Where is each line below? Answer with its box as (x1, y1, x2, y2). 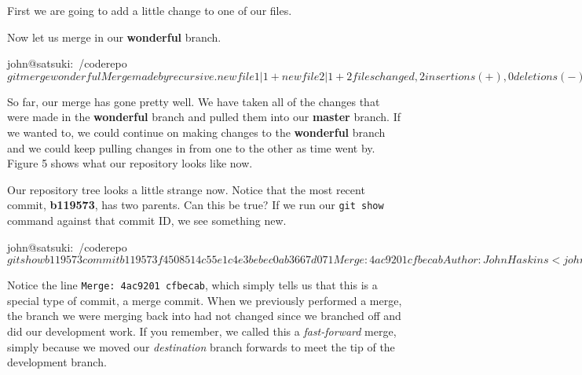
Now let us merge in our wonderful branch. (7, 28, 221, 45)
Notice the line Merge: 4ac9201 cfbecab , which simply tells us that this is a (7, 277, 378, 293)
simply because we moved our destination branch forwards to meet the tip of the (7, 338, 395, 355)
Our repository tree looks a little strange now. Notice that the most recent (7, 181, 365, 197)
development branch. (7, 354, 107, 370)
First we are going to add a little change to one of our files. (7, 2, 292, 18)
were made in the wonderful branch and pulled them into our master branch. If (7, 108, 401, 125)
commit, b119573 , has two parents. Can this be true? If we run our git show (7, 197, 384, 213)
